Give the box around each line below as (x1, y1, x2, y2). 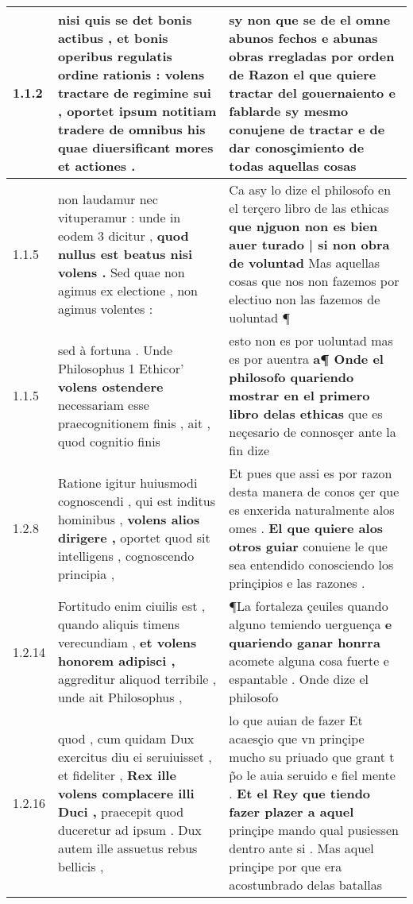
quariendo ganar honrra (229, 633, 380, 651)
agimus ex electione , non (57, 280, 198, 299)
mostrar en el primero (229, 386, 370, 404)
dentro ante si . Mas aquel (229, 839, 374, 857)
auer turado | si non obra (229, 235, 390, 253)
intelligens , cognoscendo (57, 546, 195, 565)
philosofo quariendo (229, 368, 354, 386)
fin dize (229, 441, 270, 459)
